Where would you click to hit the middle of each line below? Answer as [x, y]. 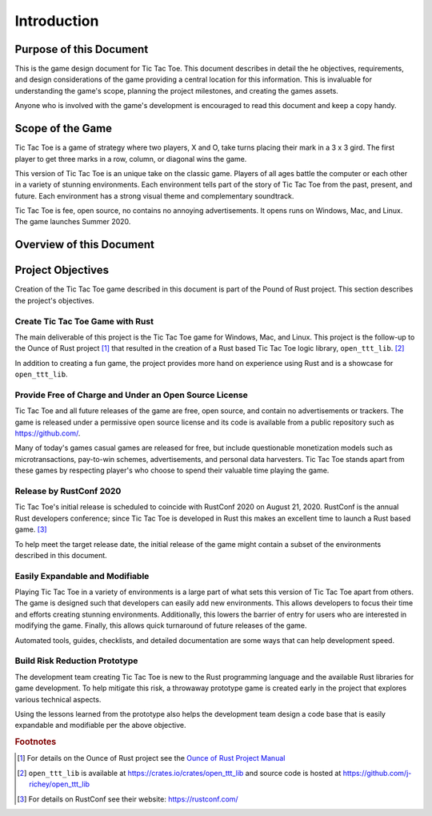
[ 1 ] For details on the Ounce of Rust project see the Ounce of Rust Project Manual [151, 758]
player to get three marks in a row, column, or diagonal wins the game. [131, 159]
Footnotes [36, 742]
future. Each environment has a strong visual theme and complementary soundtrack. [154, 195]
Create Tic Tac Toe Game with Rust [84, 321]
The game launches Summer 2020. [73, 222]
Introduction [57, 21]
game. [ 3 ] [31, 529]
